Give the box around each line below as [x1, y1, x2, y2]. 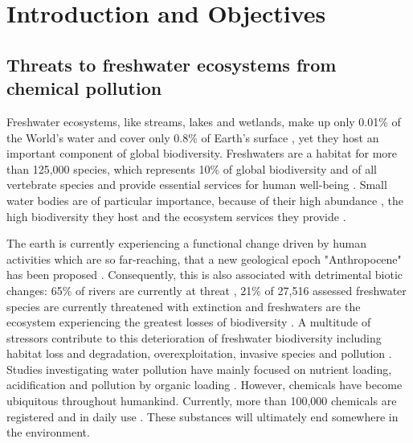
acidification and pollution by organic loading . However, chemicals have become [6, 376, 403, 393]
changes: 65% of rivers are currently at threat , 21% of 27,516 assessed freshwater [6, 281, 407, 298]
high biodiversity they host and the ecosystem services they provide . [6, 207, 346, 224]
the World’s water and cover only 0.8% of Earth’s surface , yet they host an [6, 129, 379, 146]
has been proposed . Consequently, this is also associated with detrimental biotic [6, 266, 403, 283]
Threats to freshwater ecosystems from [6, 51, 337, 76]
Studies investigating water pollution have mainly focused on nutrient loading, [6, 360, 392, 377]
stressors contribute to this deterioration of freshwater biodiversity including [6, 329, 382, 346]
